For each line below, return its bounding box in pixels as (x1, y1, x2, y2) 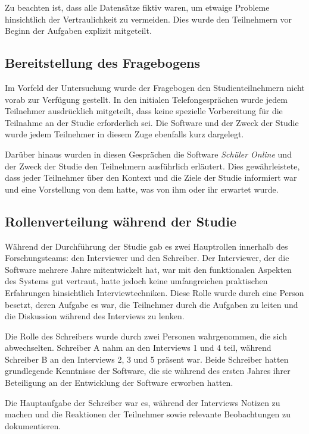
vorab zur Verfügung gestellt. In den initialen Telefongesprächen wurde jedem (5, 93, 288, 105)
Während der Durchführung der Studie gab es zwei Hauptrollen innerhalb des (5, 240, 288, 252)
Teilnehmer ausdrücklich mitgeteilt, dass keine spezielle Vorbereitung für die (5, 105, 283, 117)
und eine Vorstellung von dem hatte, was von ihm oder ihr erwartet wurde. (5, 183, 279, 195)
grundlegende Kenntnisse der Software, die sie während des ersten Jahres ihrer (5, 364, 291, 377)
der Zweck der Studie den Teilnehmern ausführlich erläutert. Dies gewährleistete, (5, 159, 300, 172)
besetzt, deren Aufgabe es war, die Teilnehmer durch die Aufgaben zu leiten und (5, 298, 298, 310)
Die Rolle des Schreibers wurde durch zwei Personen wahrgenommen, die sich (5, 329, 287, 342)
